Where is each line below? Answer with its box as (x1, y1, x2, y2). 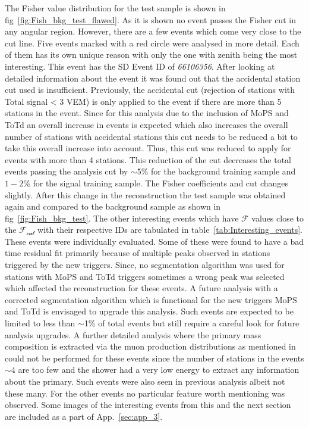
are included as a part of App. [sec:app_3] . (5, 410, 163, 422)
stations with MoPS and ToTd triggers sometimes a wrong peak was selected (5, 270, 285, 282)
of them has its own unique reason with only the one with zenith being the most (5, 48, 298, 61)
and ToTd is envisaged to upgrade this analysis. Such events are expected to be (5, 305, 294, 317)
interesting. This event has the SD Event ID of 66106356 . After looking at (5, 60, 275, 72)
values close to (251, 211, 304, 224)
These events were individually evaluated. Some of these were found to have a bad (5, 235, 304, 247)
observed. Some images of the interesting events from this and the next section (5, 398, 291, 411)
